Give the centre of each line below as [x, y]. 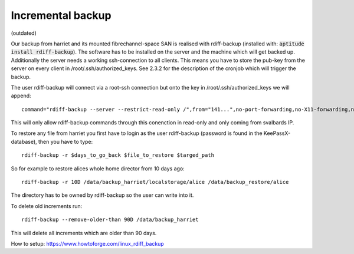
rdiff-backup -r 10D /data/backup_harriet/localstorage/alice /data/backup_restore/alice [155, 182]
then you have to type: [65, 141]
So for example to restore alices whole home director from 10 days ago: [98, 169]
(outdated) [24, 33]
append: [21, 96]
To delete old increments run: [47, 206]
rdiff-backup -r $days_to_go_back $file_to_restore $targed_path [118, 155]
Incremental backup [61, 15]
